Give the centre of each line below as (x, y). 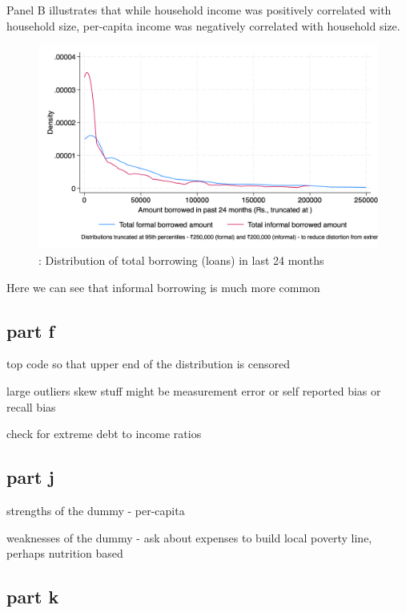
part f (30, 330)
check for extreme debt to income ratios (104, 434)
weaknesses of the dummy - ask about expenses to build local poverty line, (189, 537)
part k (33, 597)
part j (30, 477)
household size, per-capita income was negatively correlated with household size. (203, 25)
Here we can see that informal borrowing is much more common (163, 287)
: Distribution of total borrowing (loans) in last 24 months (181, 260)
